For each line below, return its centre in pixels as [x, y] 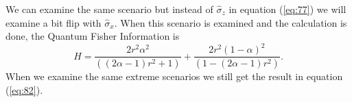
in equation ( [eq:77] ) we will [288, 9]
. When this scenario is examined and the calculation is [231, 22]
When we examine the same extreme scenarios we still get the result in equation [174, 76]
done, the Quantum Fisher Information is [93, 36]
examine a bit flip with [54, 22]
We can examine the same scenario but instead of [109, 9]
